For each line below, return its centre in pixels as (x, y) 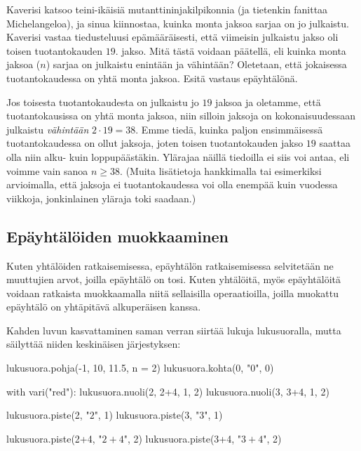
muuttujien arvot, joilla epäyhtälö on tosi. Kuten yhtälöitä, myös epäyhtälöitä (174, 279)
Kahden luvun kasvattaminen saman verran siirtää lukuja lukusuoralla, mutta (174, 330)
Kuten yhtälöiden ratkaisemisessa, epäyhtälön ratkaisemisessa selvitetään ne (170, 265)
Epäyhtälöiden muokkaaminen (118, 236)
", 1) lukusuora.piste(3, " (147, 415)
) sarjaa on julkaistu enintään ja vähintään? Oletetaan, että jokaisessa (196, 64)
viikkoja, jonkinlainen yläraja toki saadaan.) (101, 198)
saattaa (335, 143)
